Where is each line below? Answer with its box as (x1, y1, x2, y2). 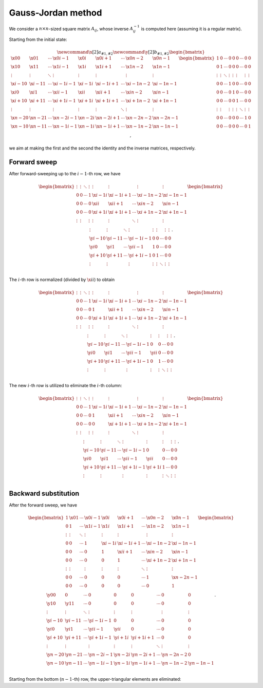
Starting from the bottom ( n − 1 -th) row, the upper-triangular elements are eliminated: (9, 676, 181, 682)
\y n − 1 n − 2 (161, 660, 188, 666)
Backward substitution (9, 489, 80, 498)
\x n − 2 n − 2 (126, 115, 152, 121)
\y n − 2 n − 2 (161, 652, 188, 657)
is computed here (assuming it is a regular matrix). (141, 26, 242, 32)
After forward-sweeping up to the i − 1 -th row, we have (9, 171, 121, 177)
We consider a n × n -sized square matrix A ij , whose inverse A (9, 26, 133, 33)
